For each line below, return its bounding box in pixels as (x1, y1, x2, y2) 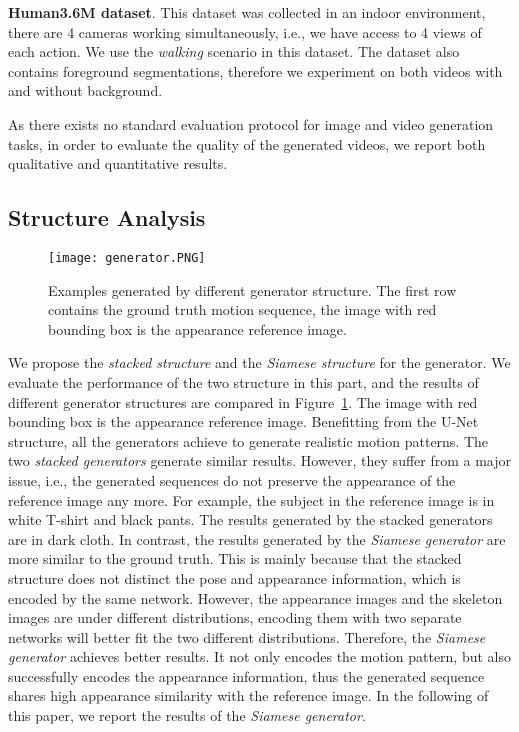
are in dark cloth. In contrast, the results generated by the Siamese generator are (8, 528, 506, 549)
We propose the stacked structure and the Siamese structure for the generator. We (8, 352, 511, 373)
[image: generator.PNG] (48, 250, 206, 265)
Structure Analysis (8, 202, 206, 233)
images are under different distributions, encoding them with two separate (8, 607, 462, 628)
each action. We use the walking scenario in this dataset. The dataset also (8, 41, 460, 62)
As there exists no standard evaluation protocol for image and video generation (8, 113, 494, 134)
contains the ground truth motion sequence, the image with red (48, 299, 437, 320)
